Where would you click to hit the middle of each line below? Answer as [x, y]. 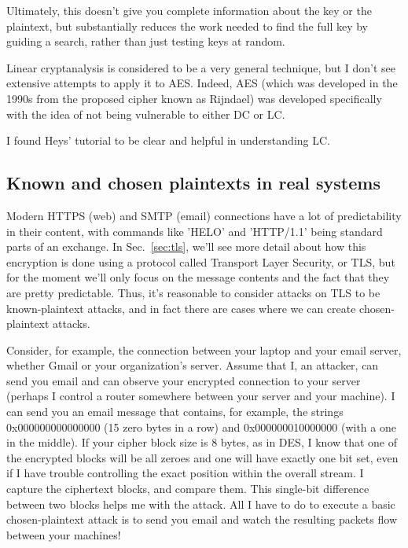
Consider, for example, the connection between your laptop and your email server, [204, 349]
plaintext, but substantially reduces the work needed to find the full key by [187, 26]
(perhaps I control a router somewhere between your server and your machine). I [201, 396]
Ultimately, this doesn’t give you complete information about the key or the [189, 10]
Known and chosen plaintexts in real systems [193, 183]
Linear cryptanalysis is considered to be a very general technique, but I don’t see [201, 67]
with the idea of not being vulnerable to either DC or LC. [146, 114]
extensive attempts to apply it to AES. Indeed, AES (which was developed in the [202, 83]
